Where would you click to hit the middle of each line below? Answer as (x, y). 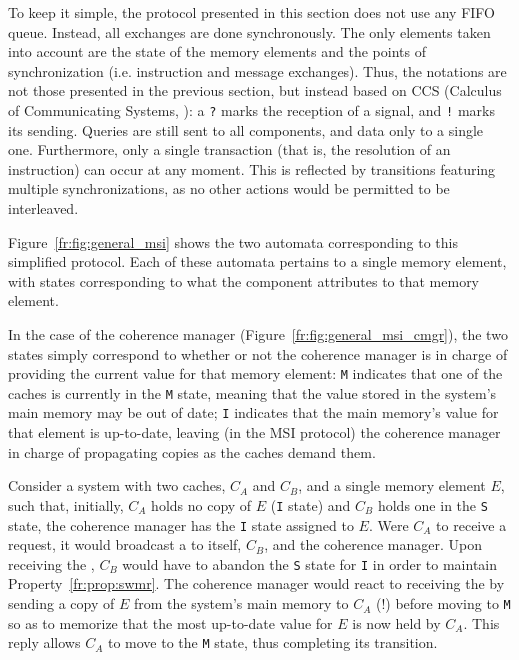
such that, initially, (66, 504)
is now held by (396, 622)
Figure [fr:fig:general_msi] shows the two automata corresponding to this (233, 241)
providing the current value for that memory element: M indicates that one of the (255, 373)
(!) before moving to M (443, 603)
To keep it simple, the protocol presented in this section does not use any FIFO (252, 12)
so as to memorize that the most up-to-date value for (170, 622)
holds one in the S (432, 504)
